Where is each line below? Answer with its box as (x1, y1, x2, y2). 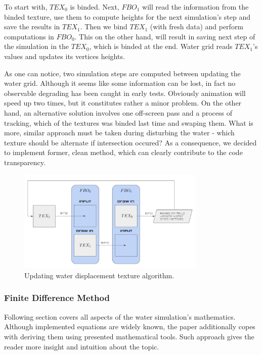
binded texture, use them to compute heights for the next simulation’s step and (4, 11, 250, 22)
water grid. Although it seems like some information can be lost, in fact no (4, 78, 236, 88)
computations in (4, 31, 54, 41)
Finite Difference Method (4, 291, 110, 304)
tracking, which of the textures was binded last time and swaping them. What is (4, 117, 253, 128)
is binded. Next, (70, 2, 119, 12)
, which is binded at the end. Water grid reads (89, 41, 233, 52)
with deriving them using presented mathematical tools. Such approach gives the (4, 331, 254, 341)
